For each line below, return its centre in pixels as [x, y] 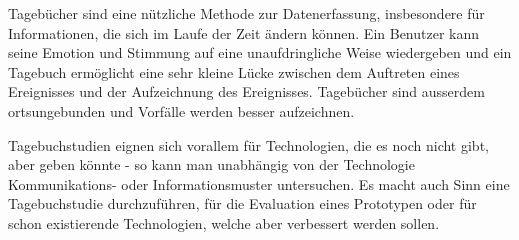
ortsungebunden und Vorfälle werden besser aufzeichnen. [181, 110]
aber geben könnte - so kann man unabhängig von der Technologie [211, 164]
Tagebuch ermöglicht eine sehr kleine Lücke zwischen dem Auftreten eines [234, 71]
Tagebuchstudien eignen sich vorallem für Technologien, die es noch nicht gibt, [248, 144]
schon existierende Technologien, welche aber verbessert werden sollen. [224, 222]
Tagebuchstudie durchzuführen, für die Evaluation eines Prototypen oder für [242, 203]
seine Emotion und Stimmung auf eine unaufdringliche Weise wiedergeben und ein [260, 52]
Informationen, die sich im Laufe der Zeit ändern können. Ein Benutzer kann [244, 32]
